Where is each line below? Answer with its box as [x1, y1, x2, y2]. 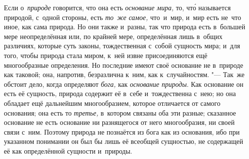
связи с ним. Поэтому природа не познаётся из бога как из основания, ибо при [4, 126, 240, 137]
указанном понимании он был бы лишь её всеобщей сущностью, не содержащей [4, 136, 243, 146]
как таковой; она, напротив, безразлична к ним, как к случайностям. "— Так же [4, 69, 245, 79]
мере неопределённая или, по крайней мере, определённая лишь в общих [4, 31, 223, 41]
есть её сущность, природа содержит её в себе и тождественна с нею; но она [4, 88, 236, 99]
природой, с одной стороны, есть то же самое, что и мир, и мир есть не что [4, 12, 241, 22]
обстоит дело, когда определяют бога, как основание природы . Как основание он [4, 79, 244, 89]
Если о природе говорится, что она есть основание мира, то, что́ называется [4, 2, 231, 12]
